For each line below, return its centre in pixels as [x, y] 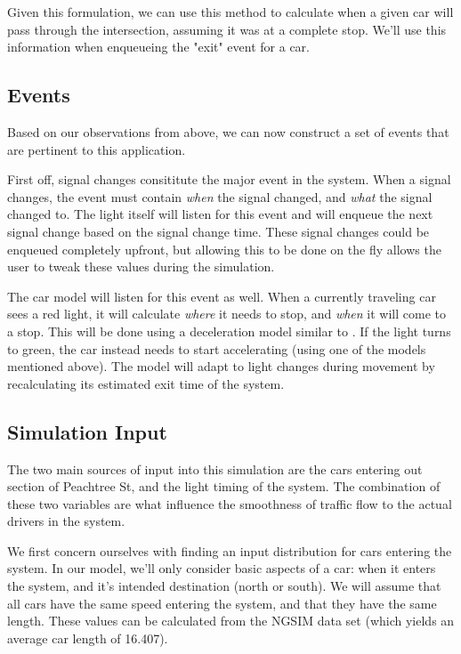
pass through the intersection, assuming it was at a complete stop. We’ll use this [227, 29]
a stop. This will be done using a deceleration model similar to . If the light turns [229, 331]
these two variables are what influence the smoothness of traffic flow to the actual [230, 503]
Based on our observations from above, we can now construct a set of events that [228, 131]
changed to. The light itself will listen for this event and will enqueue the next [220, 214]
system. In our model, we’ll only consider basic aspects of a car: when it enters [222, 568]
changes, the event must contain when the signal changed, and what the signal [220, 196]
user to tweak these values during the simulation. [141, 266]
